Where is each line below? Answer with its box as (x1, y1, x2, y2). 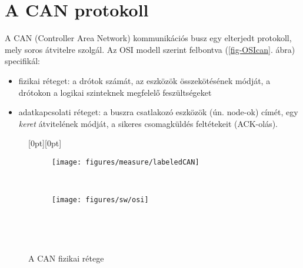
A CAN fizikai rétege (28, 252, 104, 264)
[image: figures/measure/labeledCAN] (52, 158, 199, 166)
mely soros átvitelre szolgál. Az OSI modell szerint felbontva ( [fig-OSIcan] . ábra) (5, 43, 295, 55)
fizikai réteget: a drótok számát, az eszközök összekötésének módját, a (18, 74, 271, 86)
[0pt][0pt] (28, 137, 62, 149)
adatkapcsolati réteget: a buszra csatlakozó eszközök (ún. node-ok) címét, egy (18, 106, 298, 118)
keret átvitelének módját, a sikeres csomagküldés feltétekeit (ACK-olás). (18, 117, 278, 129)
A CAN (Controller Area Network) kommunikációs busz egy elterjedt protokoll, (5, 32, 292, 44)
